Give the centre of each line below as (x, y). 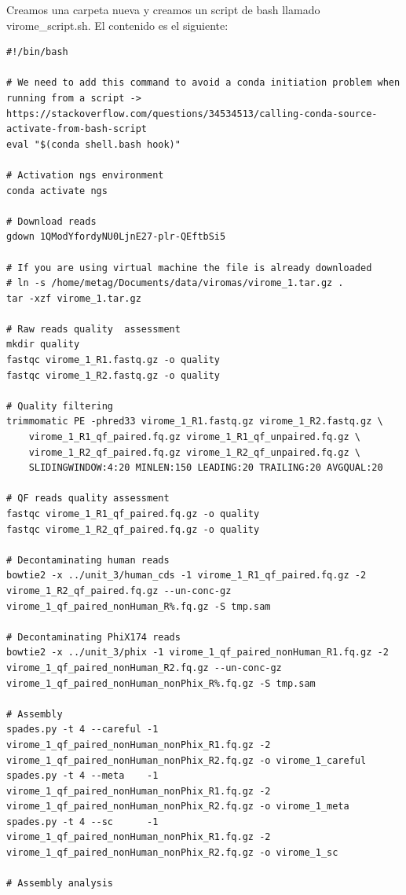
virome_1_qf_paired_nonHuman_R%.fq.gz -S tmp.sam (139, 606)
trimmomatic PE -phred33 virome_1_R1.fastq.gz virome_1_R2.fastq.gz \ (195, 422)
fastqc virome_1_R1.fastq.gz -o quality (113, 360)
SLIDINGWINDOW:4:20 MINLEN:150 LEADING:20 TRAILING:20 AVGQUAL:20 (206, 468)
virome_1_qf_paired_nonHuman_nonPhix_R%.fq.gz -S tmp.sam (161, 683)
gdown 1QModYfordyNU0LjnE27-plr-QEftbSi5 (116, 237)
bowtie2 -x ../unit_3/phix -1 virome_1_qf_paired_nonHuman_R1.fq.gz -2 (198, 653)
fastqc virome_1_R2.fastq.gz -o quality (113, 375)
